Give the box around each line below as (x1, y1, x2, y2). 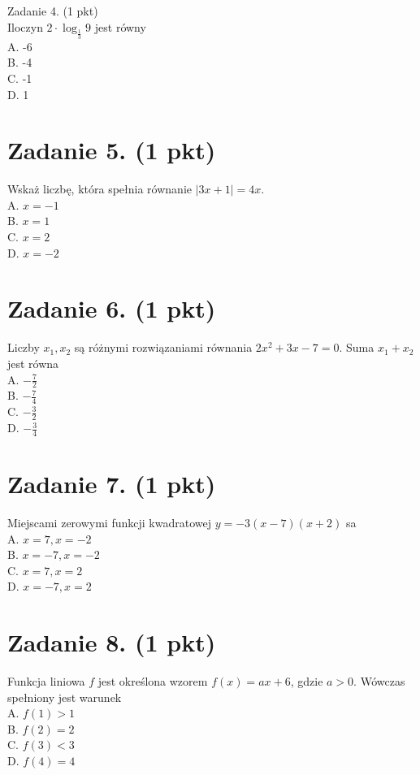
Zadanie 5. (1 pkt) (7, 133, 216, 167)
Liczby (7, 339, 40, 356)
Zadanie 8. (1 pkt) (7, 626, 216, 659)
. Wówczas (353, 673, 405, 690)
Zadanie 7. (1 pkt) (7, 467, 216, 500)
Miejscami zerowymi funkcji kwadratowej (7, 513, 211, 530)
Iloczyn (7, 18, 43, 35)
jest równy (94, 18, 146, 35)
